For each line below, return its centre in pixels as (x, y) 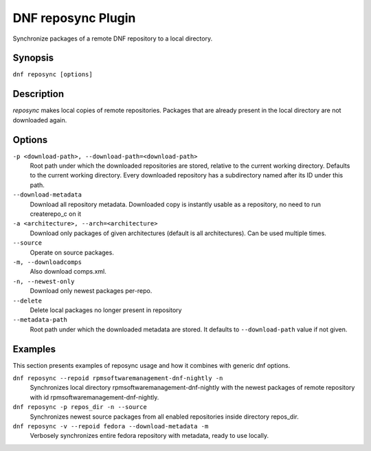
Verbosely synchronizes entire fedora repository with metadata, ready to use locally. (149, 436)
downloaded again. (40, 120)
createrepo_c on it (56, 214)
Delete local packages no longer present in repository (106, 310)
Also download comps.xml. (68, 272)
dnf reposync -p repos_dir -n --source (80, 407)
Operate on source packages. (72, 252)
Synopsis (33, 58)
